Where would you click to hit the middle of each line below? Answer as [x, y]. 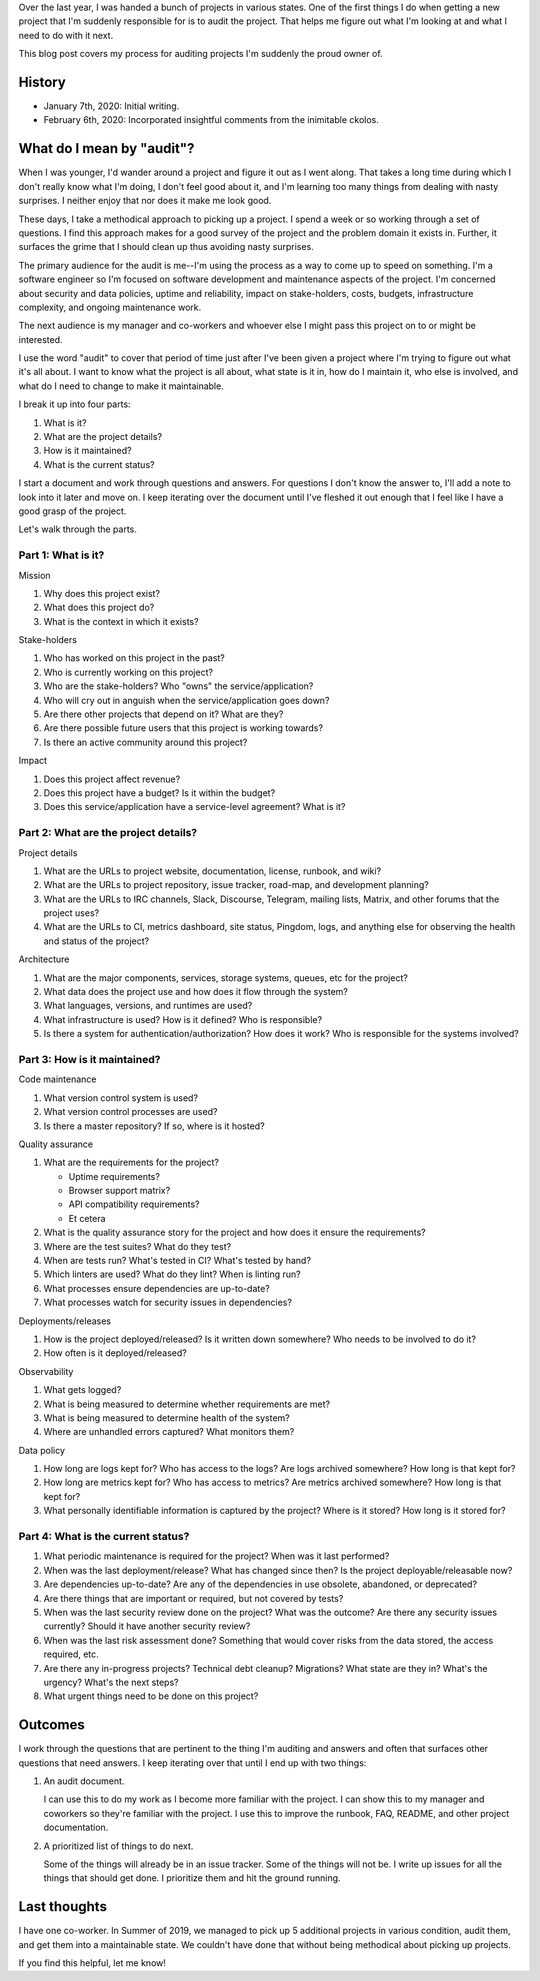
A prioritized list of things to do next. [118, 1846]
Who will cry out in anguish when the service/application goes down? [186, 700]
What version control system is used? [121, 1097]
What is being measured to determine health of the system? [166, 1417]
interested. [41, 339]
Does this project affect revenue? [112, 779]
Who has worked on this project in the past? [134, 658]
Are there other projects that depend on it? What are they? [163, 714]
